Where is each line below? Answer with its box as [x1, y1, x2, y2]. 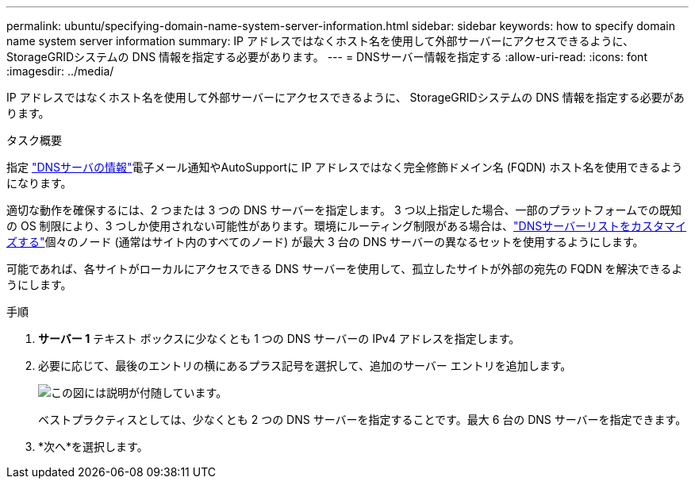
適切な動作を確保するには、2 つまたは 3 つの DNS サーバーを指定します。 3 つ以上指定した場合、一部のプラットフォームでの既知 [6, 203, 682, 217]
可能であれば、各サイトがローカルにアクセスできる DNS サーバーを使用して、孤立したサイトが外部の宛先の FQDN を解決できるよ [6, 262, 683, 275]
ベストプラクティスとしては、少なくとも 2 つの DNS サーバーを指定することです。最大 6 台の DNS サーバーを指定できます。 [38, 413, 687, 426]
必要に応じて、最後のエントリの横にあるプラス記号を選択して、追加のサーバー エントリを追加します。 [38, 359, 572, 372]
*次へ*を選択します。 [38, 440, 148, 453]
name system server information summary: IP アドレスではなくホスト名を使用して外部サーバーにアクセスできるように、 [6, 34, 635, 48]
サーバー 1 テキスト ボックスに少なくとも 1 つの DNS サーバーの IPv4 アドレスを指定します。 [38, 332, 520, 345]
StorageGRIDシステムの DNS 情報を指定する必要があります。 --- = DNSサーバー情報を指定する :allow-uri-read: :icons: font [6, 50, 647, 64]
